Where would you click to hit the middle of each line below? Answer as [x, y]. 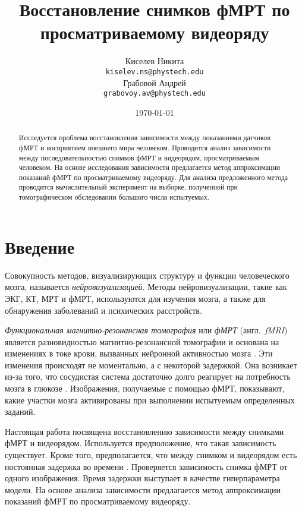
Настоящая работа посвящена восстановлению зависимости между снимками [144, 431]
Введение [40, 246]
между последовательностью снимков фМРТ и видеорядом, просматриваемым [139, 157]
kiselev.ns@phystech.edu [155, 72]
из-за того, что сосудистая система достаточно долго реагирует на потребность [148, 376]
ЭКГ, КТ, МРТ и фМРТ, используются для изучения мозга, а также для [135, 298]
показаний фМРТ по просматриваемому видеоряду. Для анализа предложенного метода [153, 177]
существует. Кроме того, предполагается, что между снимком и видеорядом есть [151, 455]
